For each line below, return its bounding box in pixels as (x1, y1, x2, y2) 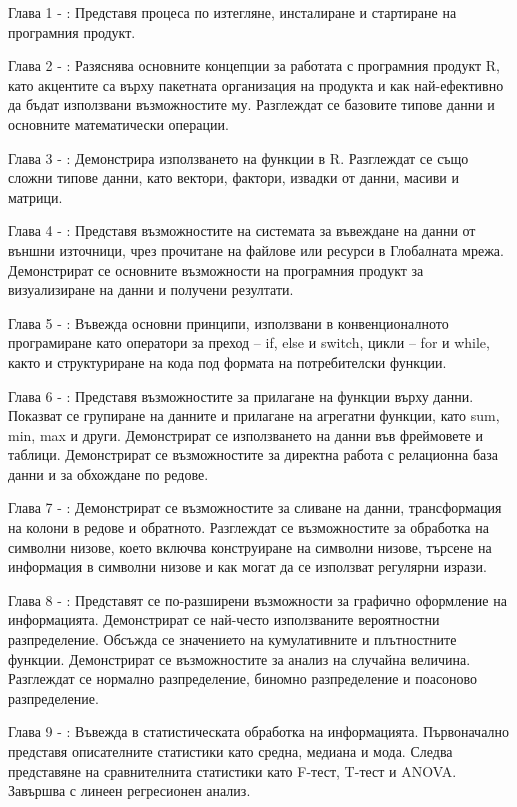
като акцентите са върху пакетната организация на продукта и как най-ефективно (8, 74, 504, 95)
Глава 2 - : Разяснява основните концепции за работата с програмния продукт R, (8, 55, 501, 76)
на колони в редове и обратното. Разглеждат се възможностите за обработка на (8, 517, 489, 538)
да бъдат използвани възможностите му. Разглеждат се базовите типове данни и (8, 94, 495, 115)
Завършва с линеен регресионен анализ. (8, 780, 251, 801)
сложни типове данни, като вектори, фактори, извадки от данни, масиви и (8, 167, 459, 188)
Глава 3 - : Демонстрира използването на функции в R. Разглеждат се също (8, 147, 469, 168)
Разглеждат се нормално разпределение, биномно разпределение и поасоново (8, 668, 478, 689)
